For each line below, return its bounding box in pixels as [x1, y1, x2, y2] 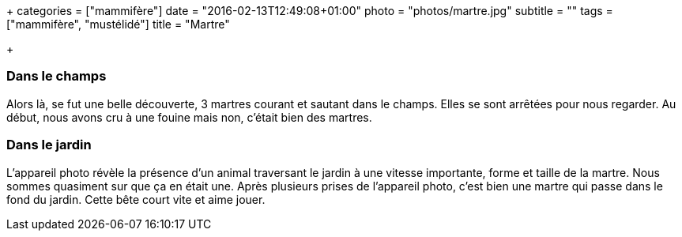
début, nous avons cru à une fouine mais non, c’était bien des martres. [6, 110, 372, 124]
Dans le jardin [6, 137, 92, 153]
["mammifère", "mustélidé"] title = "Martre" [6, 17, 230, 31]
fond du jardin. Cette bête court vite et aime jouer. [6, 192, 266, 206]
